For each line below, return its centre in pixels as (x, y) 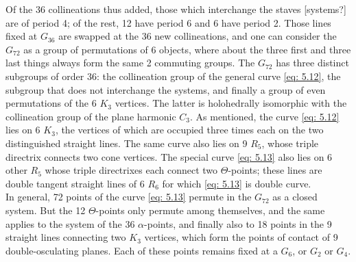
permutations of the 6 (51, 103)
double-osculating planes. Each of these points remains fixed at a (142, 250)
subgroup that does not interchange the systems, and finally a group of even (166, 89)
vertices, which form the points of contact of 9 (241, 237)
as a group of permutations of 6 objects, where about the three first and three (187, 49)
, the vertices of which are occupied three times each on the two (189, 130)
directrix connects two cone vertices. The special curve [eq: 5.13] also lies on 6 (169, 156)
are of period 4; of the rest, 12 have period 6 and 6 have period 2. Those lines (168, 22)
